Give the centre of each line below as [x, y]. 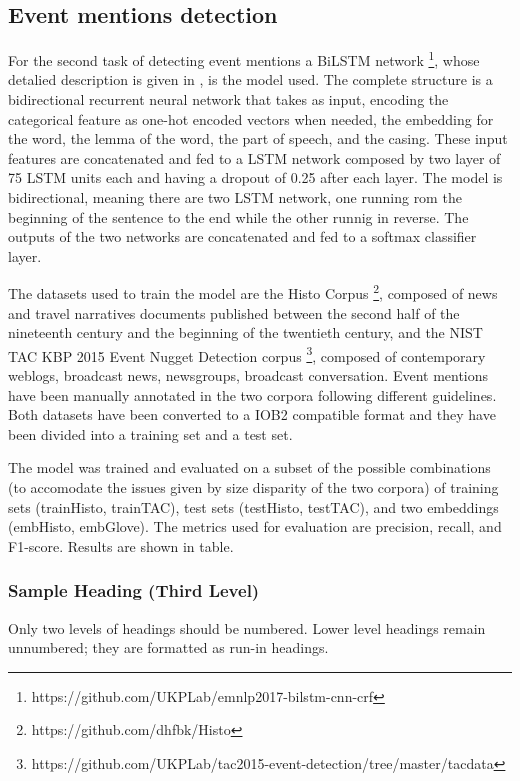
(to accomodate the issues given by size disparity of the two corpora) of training [253, 487]
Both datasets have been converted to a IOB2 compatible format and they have [252, 414]
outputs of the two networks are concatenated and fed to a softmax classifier [242, 236]
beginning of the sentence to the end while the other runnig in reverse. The [238, 216]
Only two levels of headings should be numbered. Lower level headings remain [247, 627]
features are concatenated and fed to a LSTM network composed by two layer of [254, 157]
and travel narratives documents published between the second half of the [234, 312]
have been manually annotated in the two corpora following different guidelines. [252, 394]
